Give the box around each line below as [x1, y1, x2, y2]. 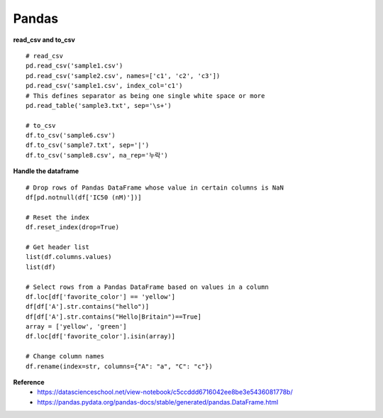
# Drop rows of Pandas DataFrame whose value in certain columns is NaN [26, 183, 284, 192]
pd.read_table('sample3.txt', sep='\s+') [26, 101, 172, 109]
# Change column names [26, 352, 105, 361]
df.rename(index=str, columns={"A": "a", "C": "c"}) [26, 362, 213, 370]
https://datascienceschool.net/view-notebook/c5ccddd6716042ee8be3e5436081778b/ [37, 387, 294, 397]
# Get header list [26, 243, 90, 251]
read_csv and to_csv [13, 35, 76, 44]
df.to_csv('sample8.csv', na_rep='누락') [26, 151, 168, 159]
